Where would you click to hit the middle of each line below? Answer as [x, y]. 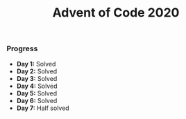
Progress [22, 48]
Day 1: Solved [36, 64]
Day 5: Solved [37, 93]
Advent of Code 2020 [116, 13]
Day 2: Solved [37, 71]
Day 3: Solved [37, 78]
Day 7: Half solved [43, 108]
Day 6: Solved [37, 100]
